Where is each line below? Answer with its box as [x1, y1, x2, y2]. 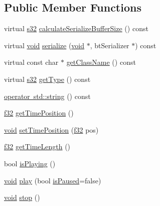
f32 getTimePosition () [4, 108, 74, 118]
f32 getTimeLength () [4, 141, 71, 152]
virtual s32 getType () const [4, 73, 91, 84]
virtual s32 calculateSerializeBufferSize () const [4, 23, 148, 34]
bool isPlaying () [4, 158, 56, 168]
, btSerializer [90, 40, 129, 50]
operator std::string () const [4, 90, 91, 101]
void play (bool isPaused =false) [4, 175, 101, 185]
